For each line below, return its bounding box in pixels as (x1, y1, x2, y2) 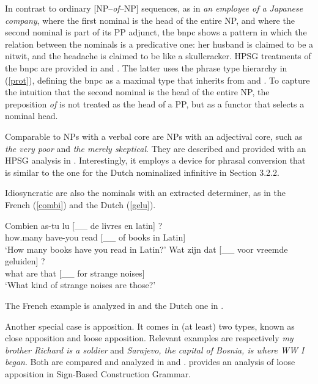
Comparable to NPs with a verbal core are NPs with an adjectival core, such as (5, 129, 303, 142)
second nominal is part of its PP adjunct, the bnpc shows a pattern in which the (5, 26, 307, 38)
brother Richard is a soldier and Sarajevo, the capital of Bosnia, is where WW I (5, 343, 305, 356)
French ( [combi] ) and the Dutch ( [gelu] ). (5, 198, 156, 211)
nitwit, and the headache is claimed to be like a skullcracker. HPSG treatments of (5, 49, 311, 62)
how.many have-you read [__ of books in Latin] (5, 231, 186, 244)
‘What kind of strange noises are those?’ (5, 278, 156, 291)
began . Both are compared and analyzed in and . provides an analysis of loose (5, 355, 295, 368)
